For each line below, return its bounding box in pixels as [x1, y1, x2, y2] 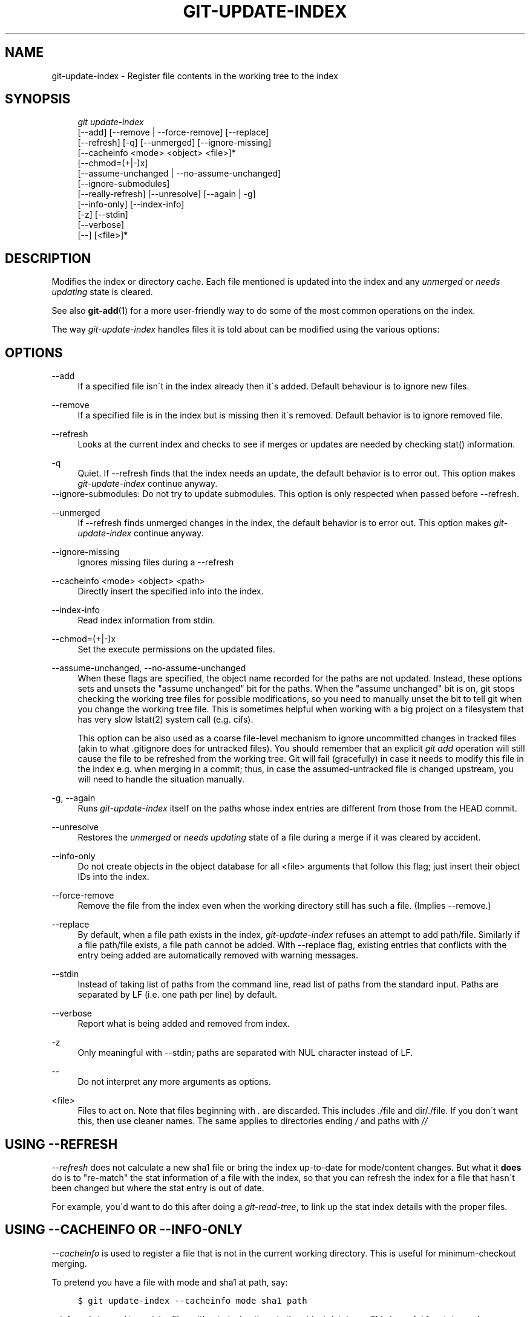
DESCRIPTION [5, 250, 91, 266]
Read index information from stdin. [77, 615, 215, 626]
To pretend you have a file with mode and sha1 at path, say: [51, 1276, 288, 1287]
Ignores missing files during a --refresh [77, 557, 234, 568]
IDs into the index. [77, 871, 149, 882]
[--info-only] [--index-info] [77, 199, 185, 210]
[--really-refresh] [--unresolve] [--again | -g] [77, 189, 256, 200]
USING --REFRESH [5, 1136, 118, 1152]
